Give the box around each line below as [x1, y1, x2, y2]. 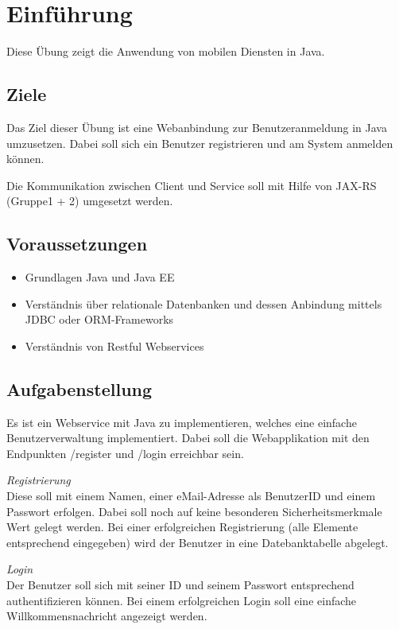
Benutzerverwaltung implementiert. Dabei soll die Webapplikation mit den [6, 429, 370, 446]
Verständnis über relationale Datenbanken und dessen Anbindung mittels [25, 295, 382, 312]
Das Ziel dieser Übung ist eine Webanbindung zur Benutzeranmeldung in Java [6, 118, 387, 135]
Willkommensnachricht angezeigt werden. [6, 608, 207, 624]
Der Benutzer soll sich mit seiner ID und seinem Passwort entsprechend [6, 577, 354, 593]
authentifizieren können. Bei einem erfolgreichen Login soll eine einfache [6, 592, 357, 608]
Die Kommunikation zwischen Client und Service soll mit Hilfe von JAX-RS [6, 177, 377, 193]
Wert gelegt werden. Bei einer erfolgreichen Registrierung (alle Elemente [6, 518, 358, 535]
